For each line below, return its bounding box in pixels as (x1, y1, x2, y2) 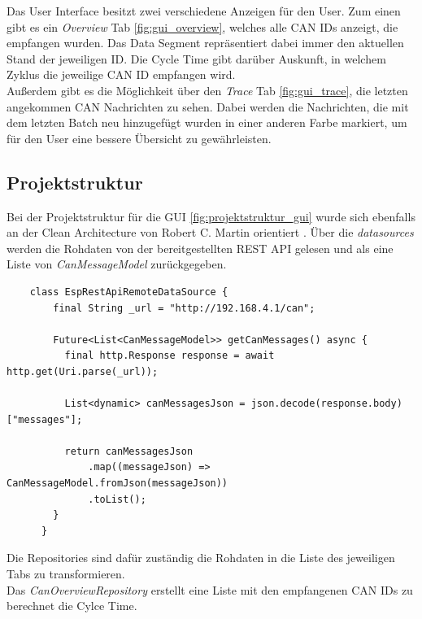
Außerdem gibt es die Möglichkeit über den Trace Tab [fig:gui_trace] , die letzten (7, 81, 408, 98)
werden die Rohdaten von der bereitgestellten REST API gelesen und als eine (7, 239, 394, 256)
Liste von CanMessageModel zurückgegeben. (7, 255, 227, 272)
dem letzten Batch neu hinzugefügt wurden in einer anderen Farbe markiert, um (7, 114, 407, 131)
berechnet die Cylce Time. (7, 597, 137, 614)
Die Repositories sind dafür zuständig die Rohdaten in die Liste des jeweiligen (7, 549, 395, 566)
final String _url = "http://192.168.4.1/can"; (53, 302, 315, 314)
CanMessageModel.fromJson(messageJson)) (7, 477, 228, 490)
